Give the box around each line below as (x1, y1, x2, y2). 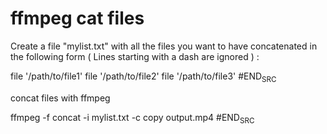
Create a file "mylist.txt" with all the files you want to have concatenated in (10, 40, 318, 52)
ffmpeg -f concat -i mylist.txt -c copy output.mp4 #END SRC (10, 111, 255, 126)
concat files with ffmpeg (10, 92, 111, 104)
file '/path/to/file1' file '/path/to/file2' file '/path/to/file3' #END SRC (10, 70, 277, 84)
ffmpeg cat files (10, 7, 145, 30)
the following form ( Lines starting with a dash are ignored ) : (10, 50, 260, 62)
